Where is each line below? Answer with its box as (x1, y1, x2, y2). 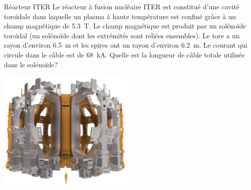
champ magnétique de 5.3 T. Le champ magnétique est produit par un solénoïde (4, 21, 246, 31)
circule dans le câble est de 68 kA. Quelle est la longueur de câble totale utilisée (4, 49, 245, 59)
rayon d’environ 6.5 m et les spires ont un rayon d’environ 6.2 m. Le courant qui (4, 40, 248, 50)
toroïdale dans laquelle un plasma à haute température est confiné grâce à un (4, 11, 236, 21)
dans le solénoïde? (4, 59, 58, 69)
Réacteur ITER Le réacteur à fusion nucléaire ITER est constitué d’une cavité (4, 1, 239, 11)
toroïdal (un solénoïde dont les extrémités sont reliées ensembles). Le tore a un (4, 30, 240, 40)
